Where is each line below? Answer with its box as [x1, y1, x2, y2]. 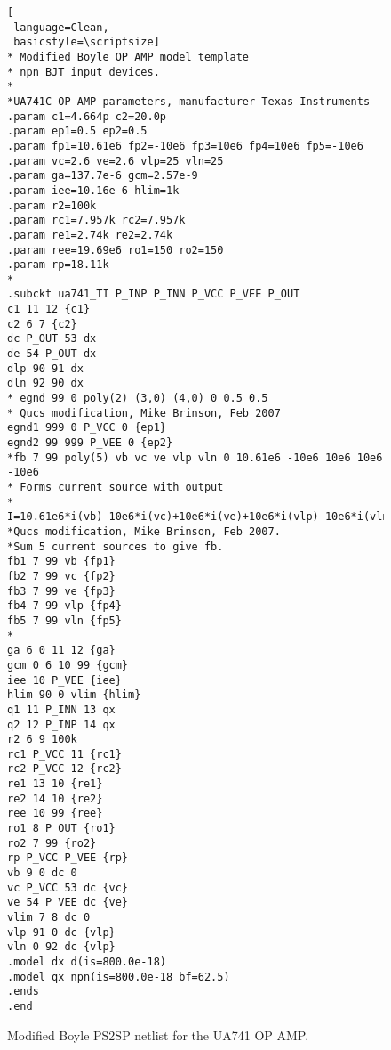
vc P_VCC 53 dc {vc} [7, 881, 129, 894]
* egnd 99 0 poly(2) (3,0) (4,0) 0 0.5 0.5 [7, 392, 268, 405]
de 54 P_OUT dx [7, 347, 97, 361]
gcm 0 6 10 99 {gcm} [7, 658, 129, 672]
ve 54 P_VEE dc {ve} [7, 896, 129, 909]
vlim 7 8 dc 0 [7, 911, 91, 924]
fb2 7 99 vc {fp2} [7, 569, 116, 582]
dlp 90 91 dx [7, 362, 84, 375]
